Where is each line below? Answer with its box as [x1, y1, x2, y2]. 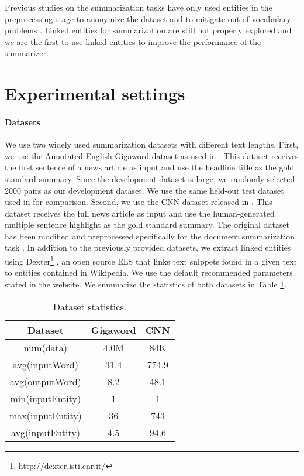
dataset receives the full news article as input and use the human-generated [5, 207, 275, 219]
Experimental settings [5, 81, 185, 105]
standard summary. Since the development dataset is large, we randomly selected [5, 172, 295, 184]
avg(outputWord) [9, 374, 81, 388]
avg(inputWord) [12, 357, 78, 371]
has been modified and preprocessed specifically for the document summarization [5, 230, 295, 242]
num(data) [23, 340, 68, 354]
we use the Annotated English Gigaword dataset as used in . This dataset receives [5, 149, 299, 162]
